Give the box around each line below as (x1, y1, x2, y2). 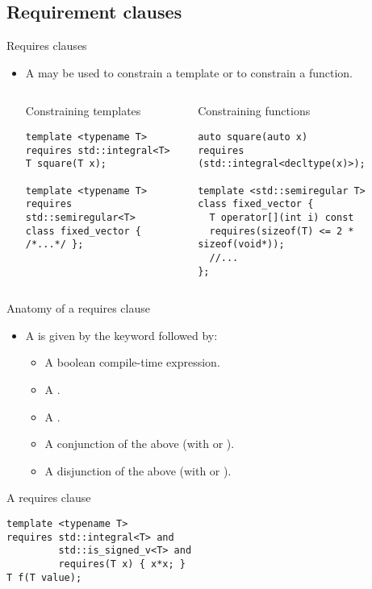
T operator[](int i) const (209, 211, 354, 223)
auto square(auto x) (198, 131, 308, 143)
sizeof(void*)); (198, 239, 285, 251)
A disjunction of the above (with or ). (44, 462, 232, 479)
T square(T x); (25, 158, 107, 170)
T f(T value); (6, 571, 82, 583)
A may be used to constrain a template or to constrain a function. (25, 64, 353, 81)
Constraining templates (25, 102, 141, 119)
